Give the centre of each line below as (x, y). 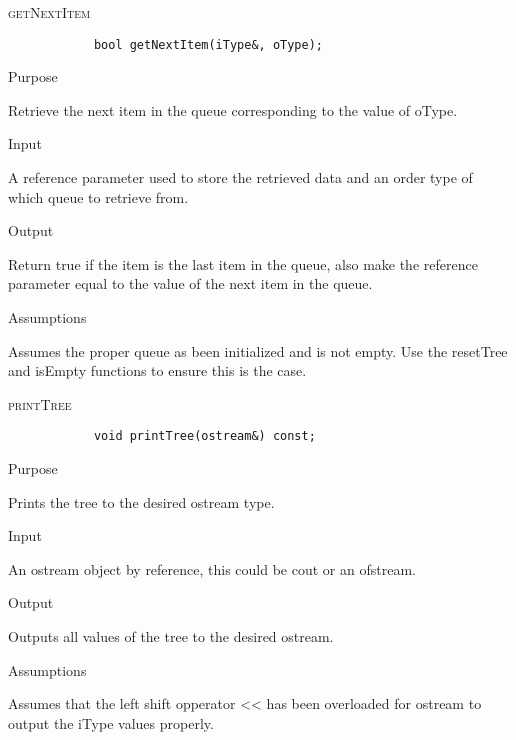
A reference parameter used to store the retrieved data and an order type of (240, 177)
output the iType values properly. (111, 722)
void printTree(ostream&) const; (204, 436)
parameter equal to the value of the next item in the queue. (190, 283)
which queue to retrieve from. (98, 196)
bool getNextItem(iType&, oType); (208, 44)
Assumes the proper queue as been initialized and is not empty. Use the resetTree (258, 350)
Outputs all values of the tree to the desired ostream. (171, 636)
